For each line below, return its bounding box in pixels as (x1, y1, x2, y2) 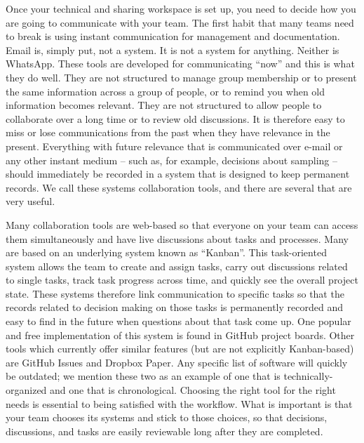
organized (6, 383, 47, 397)
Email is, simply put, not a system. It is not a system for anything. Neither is (6, 42, 339, 57)
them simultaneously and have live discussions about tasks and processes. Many (6, 231, 349, 246)
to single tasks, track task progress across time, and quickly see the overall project (6, 272, 358, 287)
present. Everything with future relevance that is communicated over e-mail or (6, 138, 343, 153)
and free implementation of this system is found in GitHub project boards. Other (6, 327, 355, 342)
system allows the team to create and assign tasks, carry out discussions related (6, 258, 348, 273)
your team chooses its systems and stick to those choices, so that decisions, (6, 410, 328, 425)
